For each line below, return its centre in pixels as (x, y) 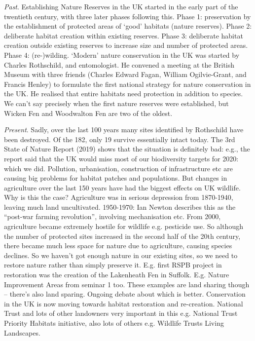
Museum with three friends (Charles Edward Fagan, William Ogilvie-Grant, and (125, 74)
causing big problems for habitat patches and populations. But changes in (116, 178)
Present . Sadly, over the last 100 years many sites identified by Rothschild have (124, 130)
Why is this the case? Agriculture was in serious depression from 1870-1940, (119, 197)
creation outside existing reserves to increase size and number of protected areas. (126, 45)
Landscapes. (22, 332)
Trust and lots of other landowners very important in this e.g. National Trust (121, 313)
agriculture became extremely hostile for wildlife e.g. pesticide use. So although (124, 226)
